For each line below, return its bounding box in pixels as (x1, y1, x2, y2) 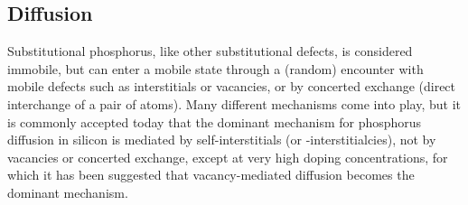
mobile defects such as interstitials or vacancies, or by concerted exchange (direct (7, 77, 456, 96)
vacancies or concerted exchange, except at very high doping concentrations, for (7, 147, 448, 166)
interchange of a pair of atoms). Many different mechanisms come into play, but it (7, 94, 461, 113)
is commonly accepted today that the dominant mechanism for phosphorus (7, 112, 422, 131)
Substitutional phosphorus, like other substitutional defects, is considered (7, 42, 413, 61)
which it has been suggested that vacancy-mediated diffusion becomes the (7, 165, 415, 184)
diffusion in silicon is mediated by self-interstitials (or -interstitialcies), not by (7, 130, 436, 149)
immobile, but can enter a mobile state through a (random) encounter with (7, 59, 424, 78)
